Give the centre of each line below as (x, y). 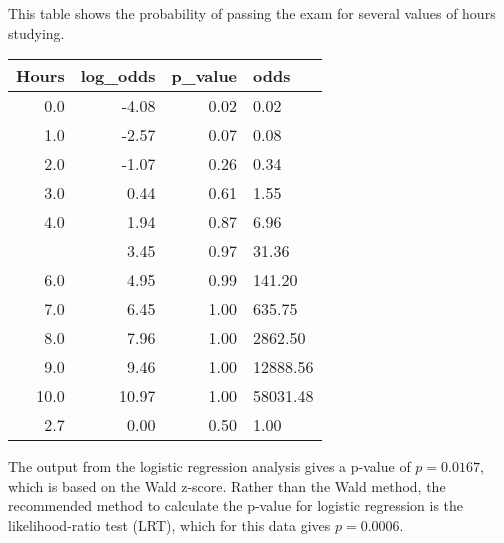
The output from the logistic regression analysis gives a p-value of (209, 466)
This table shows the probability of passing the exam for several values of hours (252, 13)
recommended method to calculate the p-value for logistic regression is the (236, 505)
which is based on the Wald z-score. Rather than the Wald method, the (227, 485)
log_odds (118, 76)
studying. (36, 32)
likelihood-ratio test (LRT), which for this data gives (169, 524)
